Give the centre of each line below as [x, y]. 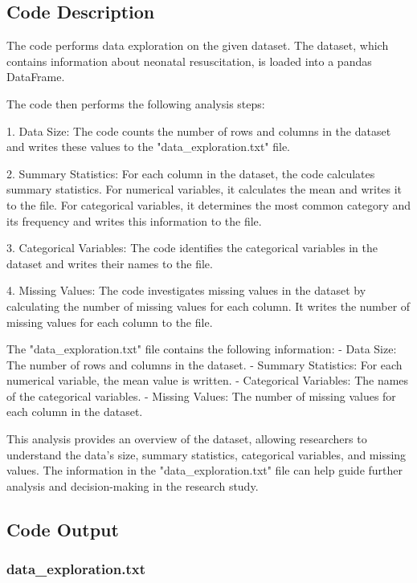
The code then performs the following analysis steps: [136, 103]
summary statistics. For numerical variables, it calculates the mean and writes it [204, 189]
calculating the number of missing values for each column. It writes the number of [208, 306]
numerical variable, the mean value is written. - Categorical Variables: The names [208, 380]
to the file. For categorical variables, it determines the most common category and [209, 204]
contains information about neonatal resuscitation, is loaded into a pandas [189, 61]
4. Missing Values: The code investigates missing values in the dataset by [186, 290]
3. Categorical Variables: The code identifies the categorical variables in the [192, 248]
